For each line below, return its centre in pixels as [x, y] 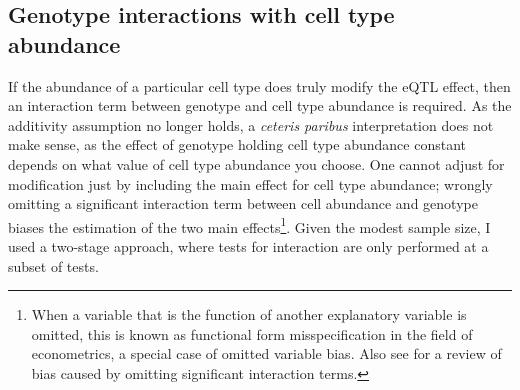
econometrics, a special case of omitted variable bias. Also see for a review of [266, 353]
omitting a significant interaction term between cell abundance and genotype [243, 203]
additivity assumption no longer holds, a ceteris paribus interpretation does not [251, 124]
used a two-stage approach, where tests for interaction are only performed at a [248, 246]
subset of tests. [53, 265]
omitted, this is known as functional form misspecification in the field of [252, 333]
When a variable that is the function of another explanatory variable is [249, 314]
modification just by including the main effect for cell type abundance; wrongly [250, 183]
